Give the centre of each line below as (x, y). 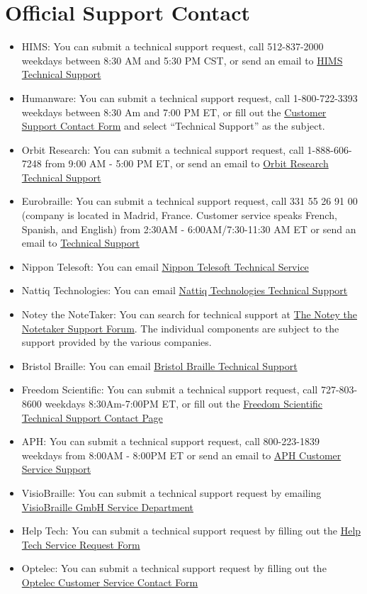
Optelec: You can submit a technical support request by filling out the (174, 568)
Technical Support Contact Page (92, 417)
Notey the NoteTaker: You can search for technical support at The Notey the (189, 314)
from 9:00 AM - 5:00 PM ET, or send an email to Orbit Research (187, 163)
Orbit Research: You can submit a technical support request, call (163, 149)
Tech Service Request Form (81, 544)
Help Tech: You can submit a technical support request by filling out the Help (191, 531)
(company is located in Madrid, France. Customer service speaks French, (179, 215)
